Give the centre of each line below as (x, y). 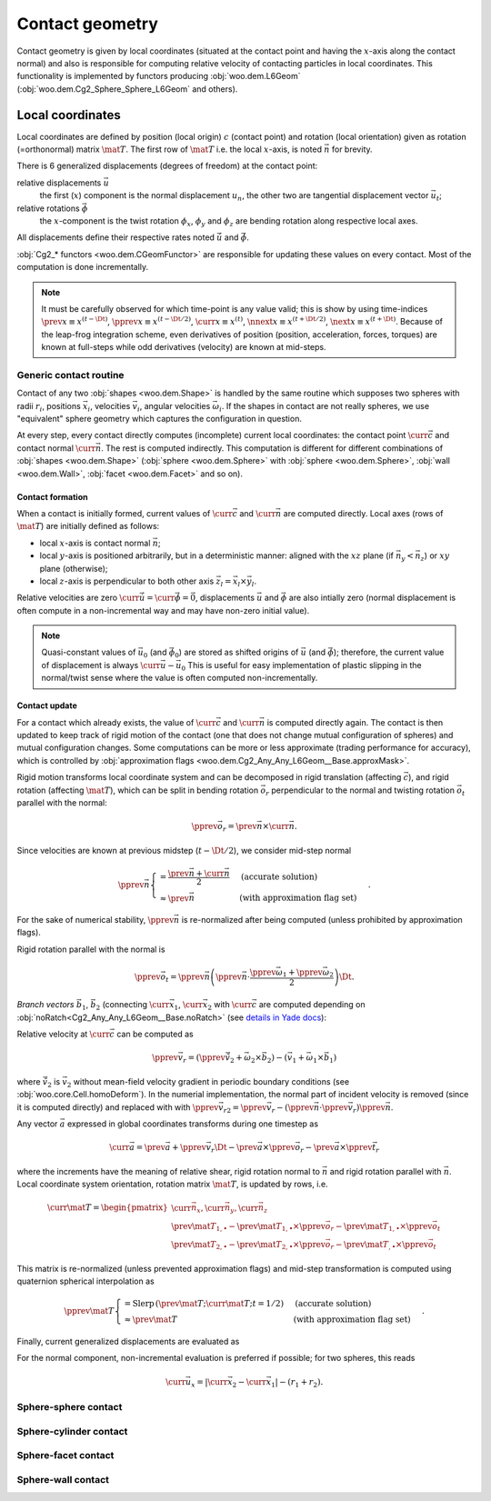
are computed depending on (312, 1005)
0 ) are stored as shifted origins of (236, 653)
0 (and (155, 653)
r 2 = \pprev (245, 1108)
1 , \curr (189, 1006)
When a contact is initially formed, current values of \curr (125, 513)
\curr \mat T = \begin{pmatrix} (107, 1208)
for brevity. (352, 149)
